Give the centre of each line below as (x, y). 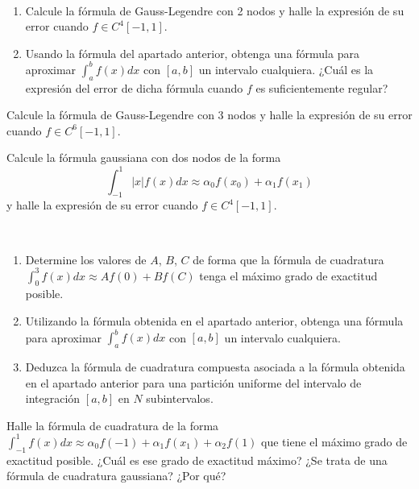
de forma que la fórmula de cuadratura (288, 259)
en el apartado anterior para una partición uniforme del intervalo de (193, 382)
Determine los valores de (86, 259)
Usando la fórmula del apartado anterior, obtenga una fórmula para (192, 53)
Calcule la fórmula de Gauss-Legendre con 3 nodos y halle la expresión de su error (209, 115)
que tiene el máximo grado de (334, 441)
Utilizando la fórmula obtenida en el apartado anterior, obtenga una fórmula (214, 321)
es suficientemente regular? (322, 87)
